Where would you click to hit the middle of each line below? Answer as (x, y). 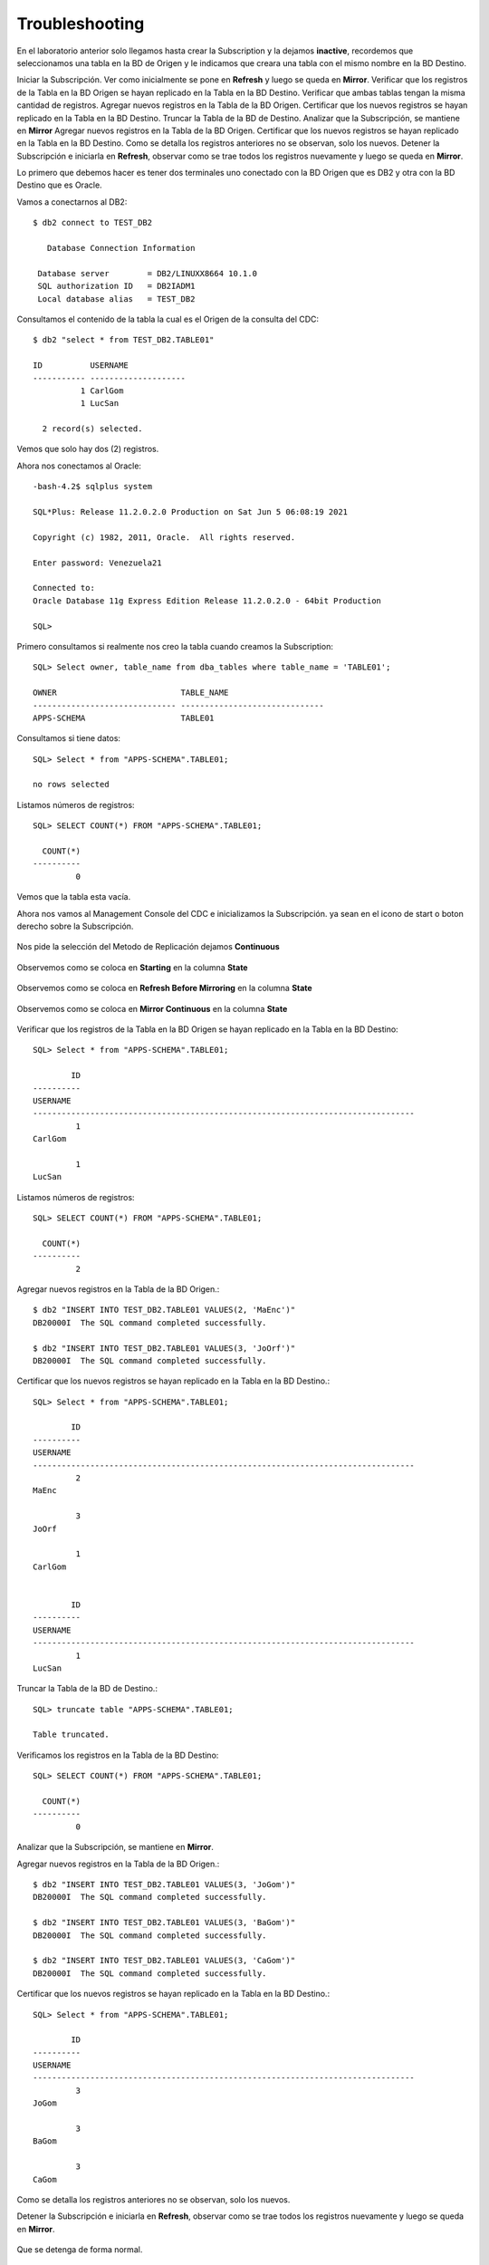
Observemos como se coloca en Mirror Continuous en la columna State (152, 1008)
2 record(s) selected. (92, 429)
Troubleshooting (81, 24)
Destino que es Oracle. (60, 185)
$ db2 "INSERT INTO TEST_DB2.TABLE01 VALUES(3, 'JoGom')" (164, 1884)
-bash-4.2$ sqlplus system (93, 487)
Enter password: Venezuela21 (97, 563)
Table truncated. (71, 1735)
